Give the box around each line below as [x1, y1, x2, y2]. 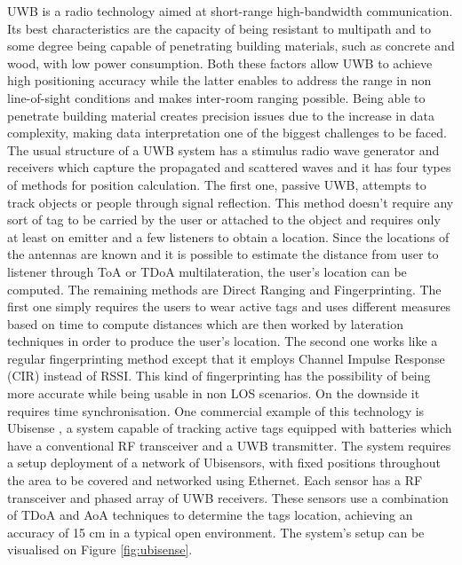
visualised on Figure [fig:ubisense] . [7, 540, 193, 559]
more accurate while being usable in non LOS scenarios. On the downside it [7, 384, 420, 403]
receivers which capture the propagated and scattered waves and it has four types [7, 158, 451, 177]
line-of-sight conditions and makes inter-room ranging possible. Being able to [7, 88, 426, 106]
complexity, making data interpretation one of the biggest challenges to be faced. [7, 123, 447, 142]
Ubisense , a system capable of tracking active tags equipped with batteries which [7, 419, 452, 437]
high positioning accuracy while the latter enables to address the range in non [7, 71, 432, 90]
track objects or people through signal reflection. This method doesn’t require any [7, 192, 454, 211]
